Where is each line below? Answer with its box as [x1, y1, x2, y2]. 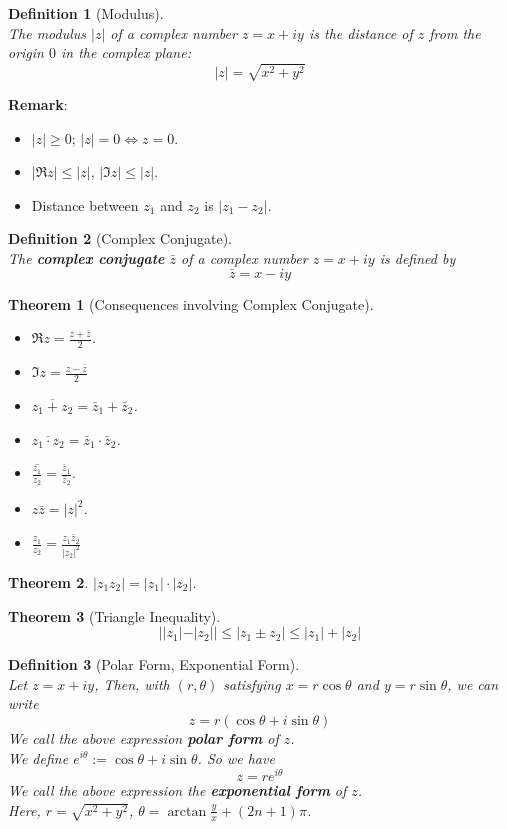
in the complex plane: [60, 42, 191, 63]
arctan [167, 804, 207, 819]
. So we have [197, 747, 275, 768]
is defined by [379, 247, 456, 268]
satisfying [223, 673, 281, 694]
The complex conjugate [8, 247, 165, 268]
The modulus [8, 22, 87, 43]
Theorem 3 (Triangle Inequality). [8, 605, 221, 626]
